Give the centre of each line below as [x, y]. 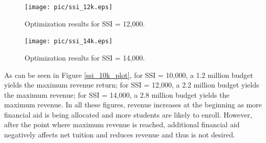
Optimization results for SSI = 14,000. [85, 57]
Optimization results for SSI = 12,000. [85, 23]
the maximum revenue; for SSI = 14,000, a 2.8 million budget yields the [117, 94]
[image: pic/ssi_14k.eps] [69, 41]
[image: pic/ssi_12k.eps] [69, 7]
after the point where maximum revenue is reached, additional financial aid [122, 124]
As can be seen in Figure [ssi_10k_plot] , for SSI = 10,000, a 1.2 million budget [129, 75]
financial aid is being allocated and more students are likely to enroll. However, [128, 114]
